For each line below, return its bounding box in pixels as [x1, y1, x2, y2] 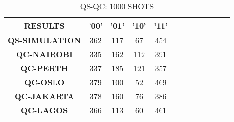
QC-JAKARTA [15, 91, 74, 102]
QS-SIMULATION [8, 34, 81, 46]
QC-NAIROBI [16, 48, 73, 60]
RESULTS [24, 20, 65, 31]
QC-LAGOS [21, 105, 68, 116]
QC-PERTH [20, 62, 68, 74]
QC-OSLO [24, 76, 65, 88]
